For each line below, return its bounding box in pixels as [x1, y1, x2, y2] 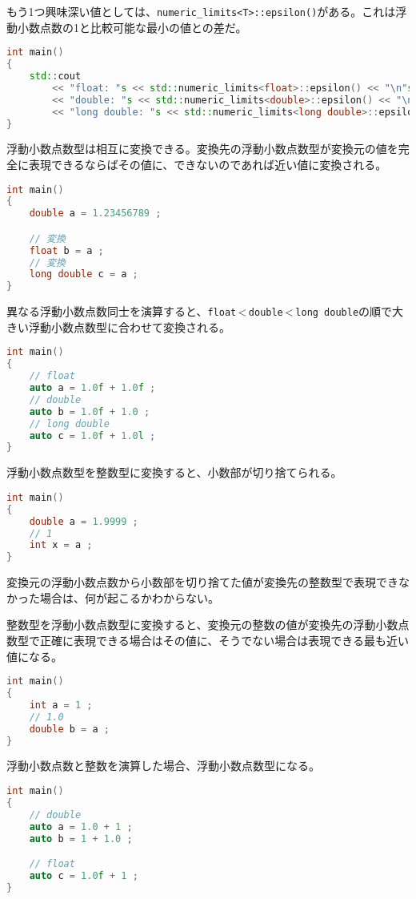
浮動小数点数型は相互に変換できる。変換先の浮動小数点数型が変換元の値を [6, 140, 398, 157]
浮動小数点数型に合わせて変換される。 [28, 318, 230, 335]
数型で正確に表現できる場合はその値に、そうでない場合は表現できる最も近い [6, 631, 410, 648]
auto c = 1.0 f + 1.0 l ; [29, 429, 156, 441]
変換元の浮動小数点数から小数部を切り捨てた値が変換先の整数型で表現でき [6, 574, 398, 591]
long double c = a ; [29, 268, 138, 280]
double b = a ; [29, 723, 110, 735]
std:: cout [29, 71, 82, 82]
